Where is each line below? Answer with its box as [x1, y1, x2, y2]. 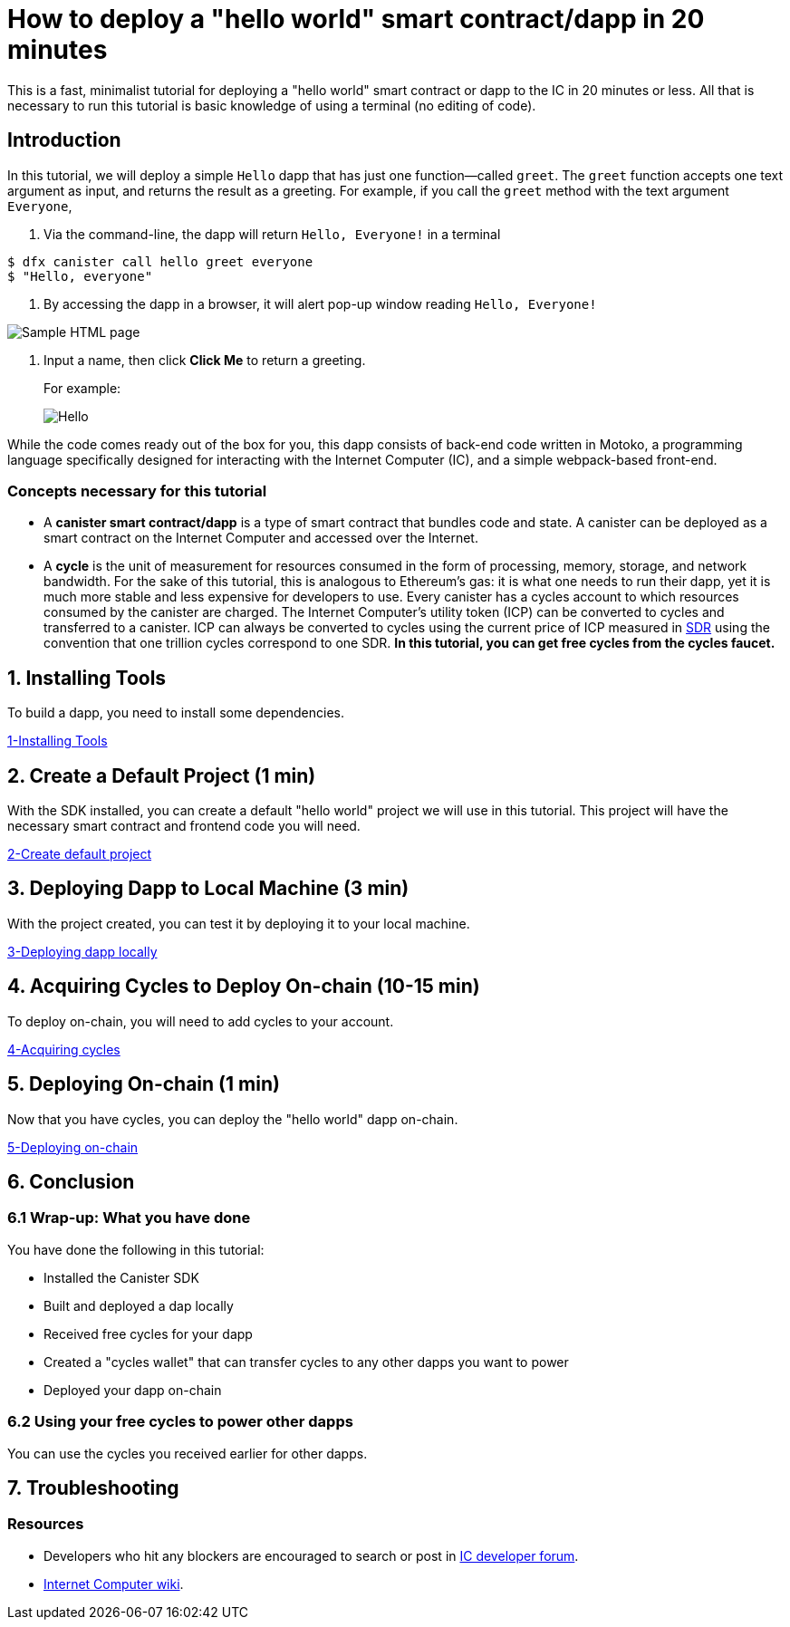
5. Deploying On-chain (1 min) [7, 1073, 280, 1096]
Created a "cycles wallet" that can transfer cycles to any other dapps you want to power [43, 1353, 569, 1370]
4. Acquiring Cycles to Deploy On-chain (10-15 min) [7, 975, 480, 998]
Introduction [7, 129, 121, 152]
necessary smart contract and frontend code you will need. [7, 818, 361, 834]
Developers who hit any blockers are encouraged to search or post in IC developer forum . [43, 1547, 579, 1564]
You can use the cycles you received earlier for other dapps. [7, 1445, 368, 1461]
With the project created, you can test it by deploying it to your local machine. [7, 915, 470, 931]
